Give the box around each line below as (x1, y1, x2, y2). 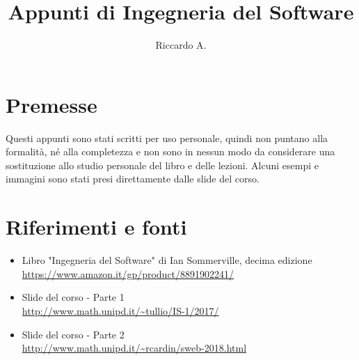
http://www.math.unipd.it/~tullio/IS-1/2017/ (22, 303, 219, 318)
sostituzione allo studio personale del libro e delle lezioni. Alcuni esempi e (6, 157, 319, 172)
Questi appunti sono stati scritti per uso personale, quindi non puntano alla (6, 130, 328, 145)
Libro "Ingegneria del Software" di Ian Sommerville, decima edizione (22, 253, 312, 267)
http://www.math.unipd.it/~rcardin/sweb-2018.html (22, 341, 247, 355)
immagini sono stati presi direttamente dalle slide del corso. (6, 171, 260, 186)
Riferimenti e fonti (6, 212, 187, 241)
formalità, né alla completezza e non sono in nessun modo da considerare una (6, 144, 335, 159)
